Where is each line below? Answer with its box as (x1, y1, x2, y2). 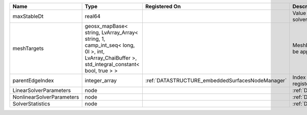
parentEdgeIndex (12, 77, 54, 84)
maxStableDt (12, 13, 43, 20)
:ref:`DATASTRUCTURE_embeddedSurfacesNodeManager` (145, 77, 287, 84)
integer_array (84, 77, 117, 84)
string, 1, (84, 36, 105, 42)
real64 (84, 13, 101, 20)
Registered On (145, 3, 181, 10)
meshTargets (12, 45, 44, 52)
